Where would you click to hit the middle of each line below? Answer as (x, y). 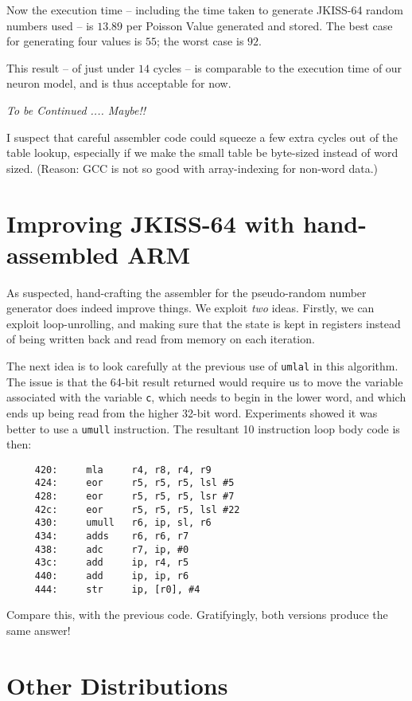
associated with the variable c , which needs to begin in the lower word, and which (206, 397)
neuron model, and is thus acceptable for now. (119, 83)
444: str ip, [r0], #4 (117, 589)
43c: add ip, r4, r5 (112, 563)
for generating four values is (74, 41)
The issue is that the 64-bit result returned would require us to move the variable (205, 381)
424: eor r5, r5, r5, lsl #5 (134, 483)
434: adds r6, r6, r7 (112, 537)
